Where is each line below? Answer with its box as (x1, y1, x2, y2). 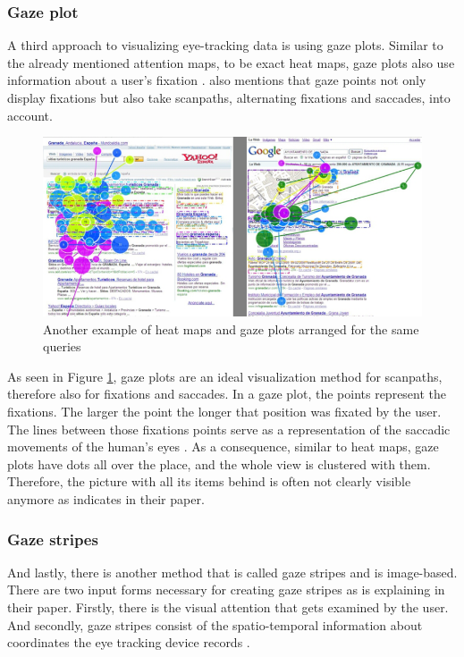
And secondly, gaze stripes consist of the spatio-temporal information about (7, 615, 423, 634)
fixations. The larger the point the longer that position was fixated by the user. (7, 402, 442, 421)
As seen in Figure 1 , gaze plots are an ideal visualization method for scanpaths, (7, 366, 443, 385)
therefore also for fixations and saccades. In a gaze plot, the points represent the (7, 384, 447, 403)
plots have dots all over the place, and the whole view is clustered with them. (7, 454, 431, 473)
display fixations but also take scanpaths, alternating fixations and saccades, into (7, 88, 451, 106)
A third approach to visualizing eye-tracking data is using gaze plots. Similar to (7, 36, 443, 55)
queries (43, 337, 81, 356)
